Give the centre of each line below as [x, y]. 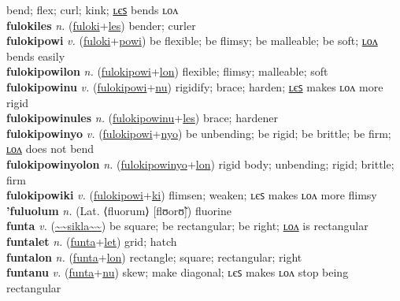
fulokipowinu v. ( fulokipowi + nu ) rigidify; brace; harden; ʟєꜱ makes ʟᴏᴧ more [195, 86]
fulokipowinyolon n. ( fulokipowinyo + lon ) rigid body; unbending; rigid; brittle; [200, 164]
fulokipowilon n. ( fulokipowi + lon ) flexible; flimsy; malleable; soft [167, 71]
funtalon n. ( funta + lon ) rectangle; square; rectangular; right [154, 256]
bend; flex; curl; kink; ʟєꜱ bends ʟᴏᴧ [93, 9]
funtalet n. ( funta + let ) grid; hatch [92, 241]
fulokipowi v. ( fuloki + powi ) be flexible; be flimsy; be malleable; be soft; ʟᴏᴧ [192, 41]
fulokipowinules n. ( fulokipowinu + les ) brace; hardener [142, 118]
